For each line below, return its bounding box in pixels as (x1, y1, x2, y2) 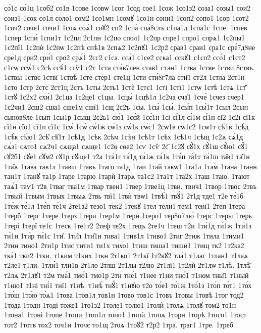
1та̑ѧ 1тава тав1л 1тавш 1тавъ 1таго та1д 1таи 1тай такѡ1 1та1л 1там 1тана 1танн (4, 161, 257, 171)
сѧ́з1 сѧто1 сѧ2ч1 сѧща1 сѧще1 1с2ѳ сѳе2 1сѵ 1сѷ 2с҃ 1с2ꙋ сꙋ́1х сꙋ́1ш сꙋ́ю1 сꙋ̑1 (4, 141, 248, 152)
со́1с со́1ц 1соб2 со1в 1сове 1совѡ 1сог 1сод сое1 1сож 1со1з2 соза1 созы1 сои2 (4, 3, 251, 13)
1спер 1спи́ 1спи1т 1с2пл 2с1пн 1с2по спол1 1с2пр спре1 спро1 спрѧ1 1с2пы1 (4, 32, 245, 42)
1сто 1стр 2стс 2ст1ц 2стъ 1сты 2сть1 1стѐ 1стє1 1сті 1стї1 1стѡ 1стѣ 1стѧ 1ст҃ (4, 81, 246, 92)
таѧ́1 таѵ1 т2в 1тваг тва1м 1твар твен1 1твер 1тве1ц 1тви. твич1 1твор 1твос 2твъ (4, 180, 257, 191)
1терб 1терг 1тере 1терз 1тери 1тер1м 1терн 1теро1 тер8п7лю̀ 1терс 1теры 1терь (4, 210, 252, 221)
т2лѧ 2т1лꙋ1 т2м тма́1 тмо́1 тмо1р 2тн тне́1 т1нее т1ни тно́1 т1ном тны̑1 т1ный (4, 270, 249, 280)
